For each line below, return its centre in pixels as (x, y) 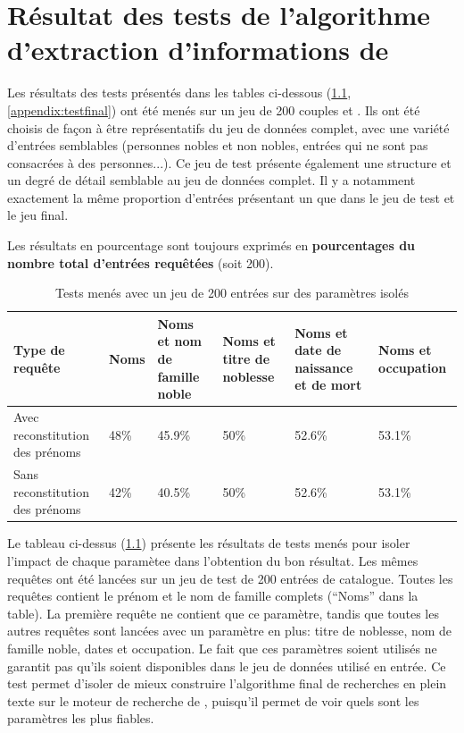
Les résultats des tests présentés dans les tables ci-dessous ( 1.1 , (179, 93)
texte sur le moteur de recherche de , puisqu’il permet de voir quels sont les (213, 700)
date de (318, 350)
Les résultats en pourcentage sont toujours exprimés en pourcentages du (211, 245)
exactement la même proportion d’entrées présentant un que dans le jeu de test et (231, 197)
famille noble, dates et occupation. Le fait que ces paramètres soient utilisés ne (222, 648)
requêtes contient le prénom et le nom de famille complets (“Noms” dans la (213, 596)
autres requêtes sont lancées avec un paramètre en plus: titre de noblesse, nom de (230, 631)
